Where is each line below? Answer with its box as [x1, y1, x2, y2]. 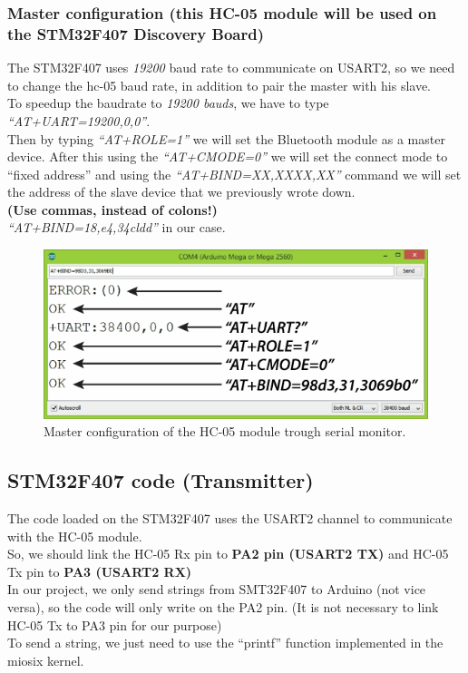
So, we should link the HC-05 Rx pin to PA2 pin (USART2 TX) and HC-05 [7, 544, 449, 563]
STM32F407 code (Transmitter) [7, 466, 314, 494]
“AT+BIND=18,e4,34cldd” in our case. [7, 218, 226, 237]
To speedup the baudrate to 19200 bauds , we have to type [7, 93, 329, 112]
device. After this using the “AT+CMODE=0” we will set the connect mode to [7, 147, 448, 166]
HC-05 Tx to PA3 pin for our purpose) [7, 615, 222, 634]
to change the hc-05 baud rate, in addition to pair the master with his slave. [7, 75, 432, 94]
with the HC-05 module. [7, 526, 142, 545]
